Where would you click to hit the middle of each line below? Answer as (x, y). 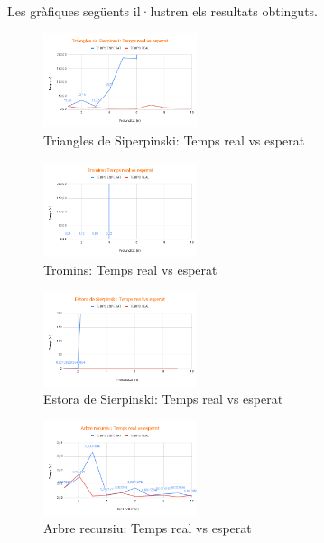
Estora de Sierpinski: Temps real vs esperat (163, 399)
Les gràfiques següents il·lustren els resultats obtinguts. (162, 11)
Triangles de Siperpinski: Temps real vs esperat (174, 140)
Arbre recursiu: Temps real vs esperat (148, 528)
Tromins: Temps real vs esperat (130, 270)
